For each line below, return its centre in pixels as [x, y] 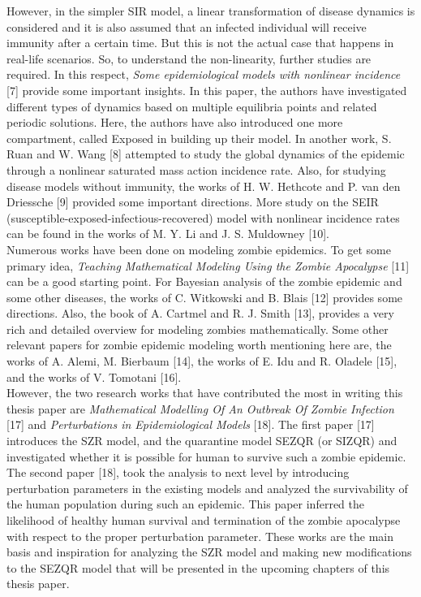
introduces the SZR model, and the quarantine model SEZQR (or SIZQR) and [202, 441]
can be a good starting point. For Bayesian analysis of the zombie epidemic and [204, 281]
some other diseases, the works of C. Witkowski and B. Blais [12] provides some [205, 297]
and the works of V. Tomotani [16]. [94, 376]
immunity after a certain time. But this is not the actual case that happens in [200, 43]
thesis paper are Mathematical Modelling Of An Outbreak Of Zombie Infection [200, 408]
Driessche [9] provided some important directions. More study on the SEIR [193, 202]
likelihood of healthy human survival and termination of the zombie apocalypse [204, 520]
